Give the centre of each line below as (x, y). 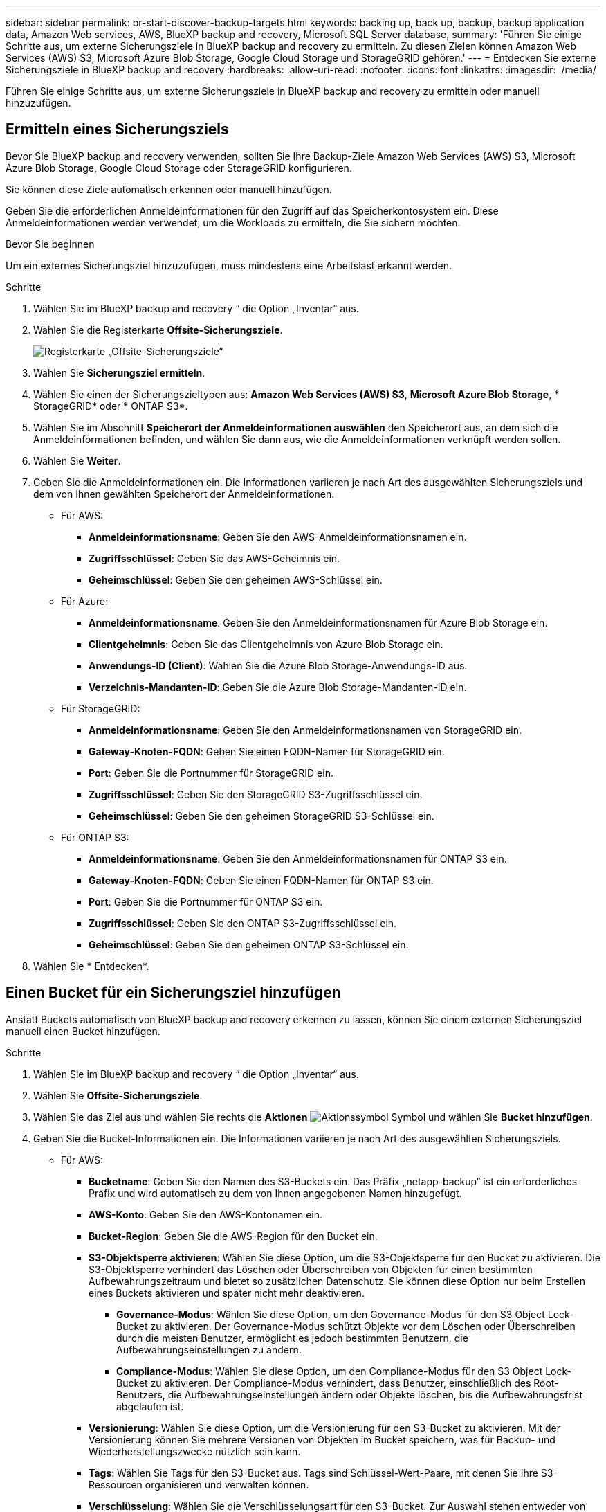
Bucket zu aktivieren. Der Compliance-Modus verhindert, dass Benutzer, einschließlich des (324, 1383)
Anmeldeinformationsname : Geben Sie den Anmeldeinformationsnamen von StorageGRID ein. (305, 730)
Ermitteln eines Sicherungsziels (117, 129)
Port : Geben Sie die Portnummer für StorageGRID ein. (211, 773)
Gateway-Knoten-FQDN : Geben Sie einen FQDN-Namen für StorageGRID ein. (267, 751)
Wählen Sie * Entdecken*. (91, 966)
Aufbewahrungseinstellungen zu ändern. (209, 1349)
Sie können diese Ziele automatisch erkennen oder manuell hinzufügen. (169, 189)
